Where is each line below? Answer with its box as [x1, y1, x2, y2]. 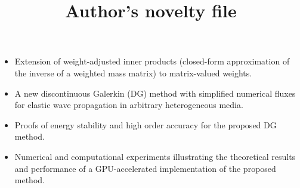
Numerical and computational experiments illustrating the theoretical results [14, 150, 296, 162]
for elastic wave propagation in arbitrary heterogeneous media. [14, 98, 243, 111]
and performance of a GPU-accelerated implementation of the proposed [14, 162, 276, 174]
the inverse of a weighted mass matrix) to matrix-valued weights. [14, 66, 252, 79]
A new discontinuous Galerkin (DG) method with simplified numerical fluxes [14, 87, 296, 99]
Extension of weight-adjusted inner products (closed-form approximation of [14, 55, 290, 67]
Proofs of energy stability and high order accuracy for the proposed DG [14, 118, 277, 131]
